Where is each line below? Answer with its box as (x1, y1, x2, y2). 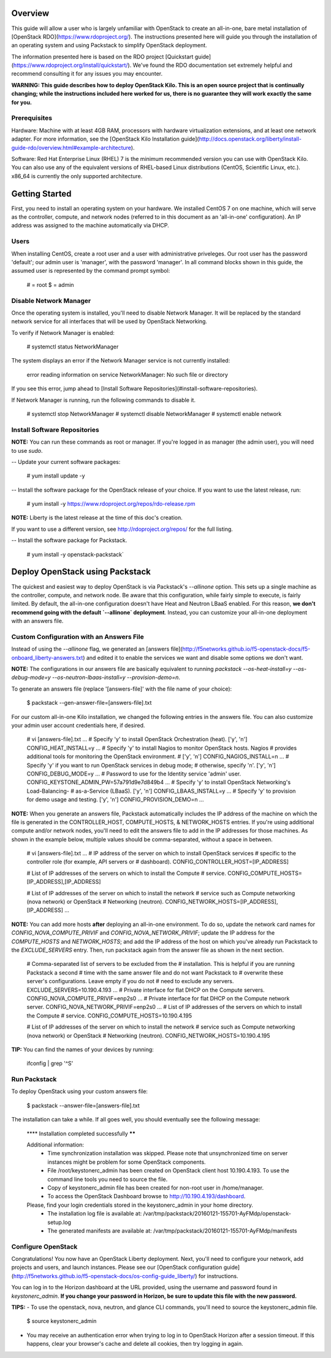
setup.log (47, 1219, 72, 1226)
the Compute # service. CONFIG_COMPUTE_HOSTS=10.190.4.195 (26, 1011, 192, 1019)
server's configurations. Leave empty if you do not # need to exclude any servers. (26, 978, 234, 985)
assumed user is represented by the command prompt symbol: (11, 267, 170, 275)
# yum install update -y (26, 472, 85, 479)
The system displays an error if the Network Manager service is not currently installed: (11, 357, 230, 364)
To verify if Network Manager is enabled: (11, 329, 115, 336)
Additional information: (26, 1140, 85, 1148)
